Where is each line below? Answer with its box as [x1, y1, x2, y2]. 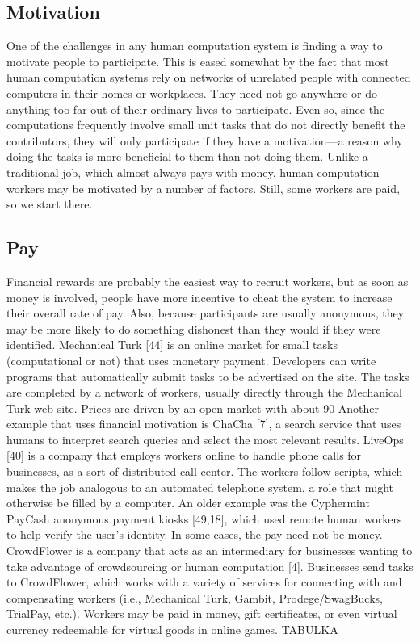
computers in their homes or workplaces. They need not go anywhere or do [6, 84, 377, 101]
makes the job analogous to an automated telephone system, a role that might [6, 478, 394, 495]
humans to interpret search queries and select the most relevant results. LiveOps [6, 431, 404, 448]
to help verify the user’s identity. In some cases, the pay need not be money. [6, 526, 383, 543]
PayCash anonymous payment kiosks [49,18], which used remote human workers [6, 510, 402, 527]
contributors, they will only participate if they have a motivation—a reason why [6, 132, 403, 149]
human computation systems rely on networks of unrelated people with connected [6, 69, 411, 86]
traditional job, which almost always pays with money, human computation [6, 163, 380, 180]
